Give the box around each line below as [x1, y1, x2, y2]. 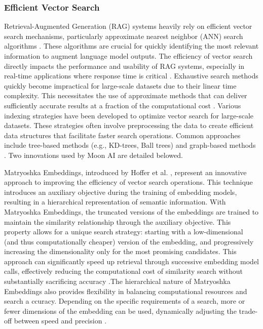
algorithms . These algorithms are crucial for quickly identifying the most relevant [4, 40, 259, 51]
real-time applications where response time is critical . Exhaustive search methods [4, 70, 258, 81]
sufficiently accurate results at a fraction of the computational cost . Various [4, 100, 241, 110]
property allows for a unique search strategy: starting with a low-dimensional [4, 226, 243, 237]
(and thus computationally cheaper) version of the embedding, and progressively [4, 236, 254, 246]
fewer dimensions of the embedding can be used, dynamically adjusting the [4, 305, 237, 316]
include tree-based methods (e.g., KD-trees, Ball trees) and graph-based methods [4, 140, 256, 150]
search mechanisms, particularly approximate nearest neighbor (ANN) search [4, 30, 243, 41]
